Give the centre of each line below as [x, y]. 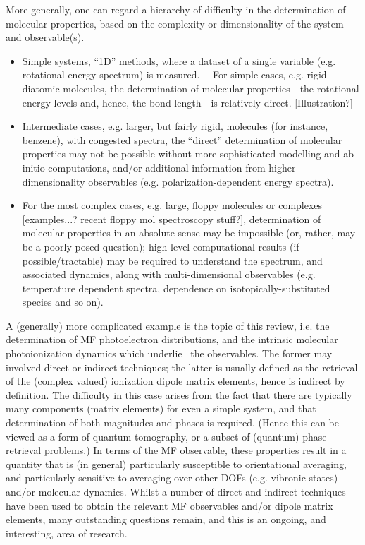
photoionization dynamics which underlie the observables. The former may [169, 353]
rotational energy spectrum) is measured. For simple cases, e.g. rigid [174, 74]
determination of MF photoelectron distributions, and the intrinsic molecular [172, 339]
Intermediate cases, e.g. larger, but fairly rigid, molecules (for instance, [175, 126]
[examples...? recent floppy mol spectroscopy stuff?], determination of [172, 218]
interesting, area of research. [67, 533]
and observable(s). [45, 37]
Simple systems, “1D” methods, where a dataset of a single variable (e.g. [179, 60]
